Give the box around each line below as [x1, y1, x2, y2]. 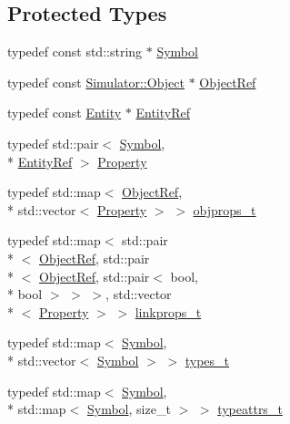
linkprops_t [135, 302, 202, 321]
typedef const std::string [7, 42, 143, 61]
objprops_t [193, 200, 256, 219]
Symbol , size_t [86, 399, 171, 419]
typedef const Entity [7, 103, 122, 122]
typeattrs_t [217, 399, 283, 419]
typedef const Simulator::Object [7, 72, 185, 91]
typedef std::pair [7, 133, 99, 152]
